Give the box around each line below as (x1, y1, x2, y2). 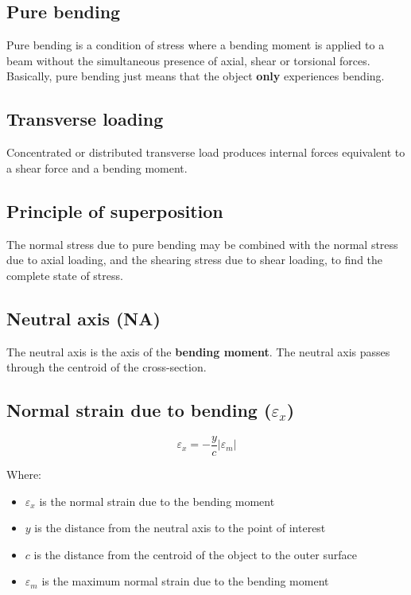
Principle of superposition (6, 198, 223, 223)
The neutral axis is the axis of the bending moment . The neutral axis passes (6, 343, 390, 360)
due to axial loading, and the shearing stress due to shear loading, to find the (6, 251, 383, 268)
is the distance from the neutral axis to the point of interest (34, 519, 326, 536)
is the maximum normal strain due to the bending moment (41, 573, 329, 589)
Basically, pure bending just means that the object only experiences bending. (6, 68, 385, 84)
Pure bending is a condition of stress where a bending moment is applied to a (6, 37, 385, 53)
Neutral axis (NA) (6, 305, 161, 330)
